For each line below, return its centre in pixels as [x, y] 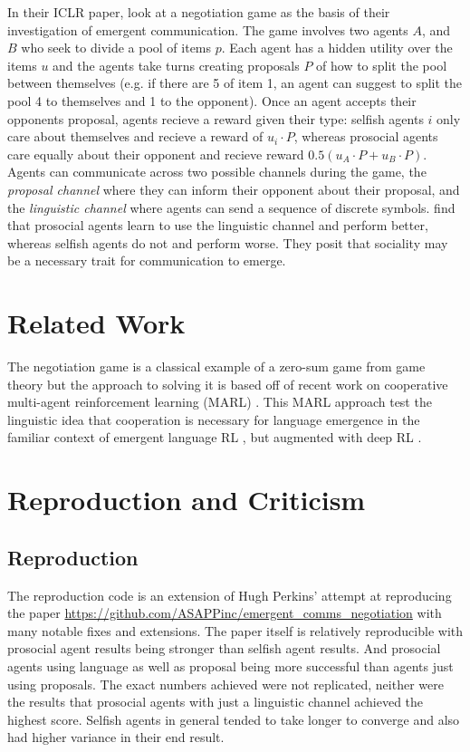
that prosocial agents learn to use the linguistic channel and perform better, [218, 225]
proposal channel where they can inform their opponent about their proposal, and [234, 189]
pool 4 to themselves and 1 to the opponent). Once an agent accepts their [212, 100]
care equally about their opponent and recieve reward [156, 154]
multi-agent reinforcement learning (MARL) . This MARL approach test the [220, 402]
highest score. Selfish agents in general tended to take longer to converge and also [234, 719]
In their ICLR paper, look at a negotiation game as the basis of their [199, 12]
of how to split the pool [382, 65]
